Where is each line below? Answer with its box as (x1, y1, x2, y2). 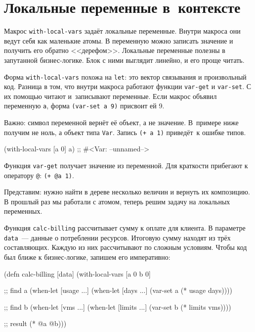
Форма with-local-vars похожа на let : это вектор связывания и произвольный (4, 71, 247, 82)
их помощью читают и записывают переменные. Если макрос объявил (4, 91, 217, 101)
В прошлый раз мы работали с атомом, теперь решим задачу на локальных (4, 196, 230, 206)
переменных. (4, 206, 42, 216)
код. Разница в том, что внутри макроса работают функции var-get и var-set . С (4, 81, 252, 92)
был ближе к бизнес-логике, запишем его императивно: (4, 251, 170, 262)
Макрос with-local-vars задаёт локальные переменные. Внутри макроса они (4, 26, 241, 36)
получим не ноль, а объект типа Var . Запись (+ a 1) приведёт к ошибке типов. (4, 127, 246, 137)
